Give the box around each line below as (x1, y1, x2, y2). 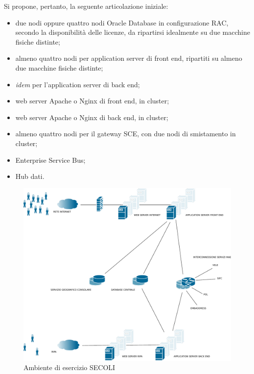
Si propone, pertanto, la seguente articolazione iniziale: (4, 1, 168, 11)
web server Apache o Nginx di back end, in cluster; (15, 112, 168, 122)
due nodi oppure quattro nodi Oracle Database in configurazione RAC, (15, 17, 229, 27)
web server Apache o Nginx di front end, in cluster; (15, 96, 169, 106)
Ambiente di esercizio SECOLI (23, 362, 115, 373)
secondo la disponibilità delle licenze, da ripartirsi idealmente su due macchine (15, 27, 250, 37)
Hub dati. (15, 171, 45, 181)
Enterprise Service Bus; (15, 154, 86, 165)
